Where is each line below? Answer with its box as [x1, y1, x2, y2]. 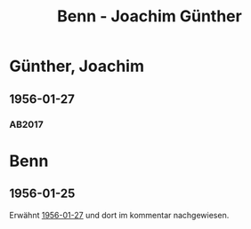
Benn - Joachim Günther [57, 6, 242, 27]
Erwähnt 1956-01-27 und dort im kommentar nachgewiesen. [9, 209, 230, 220]
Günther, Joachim [9, 56, 145, 76]
